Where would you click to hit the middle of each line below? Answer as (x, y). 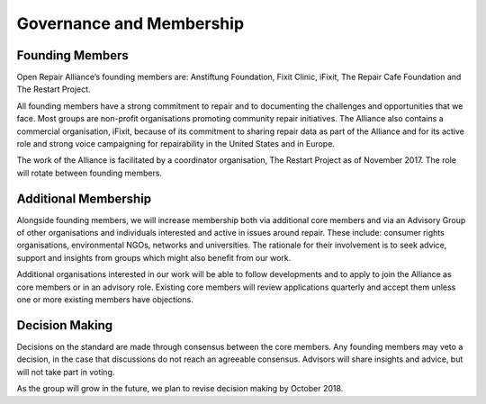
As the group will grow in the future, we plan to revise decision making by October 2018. (180, 389)
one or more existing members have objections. (105, 300)
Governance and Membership (130, 23)
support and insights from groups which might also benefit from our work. (154, 257)
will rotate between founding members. (89, 173)
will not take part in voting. (66, 372)
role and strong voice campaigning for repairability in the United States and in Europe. (175, 144)
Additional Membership (84, 198)
